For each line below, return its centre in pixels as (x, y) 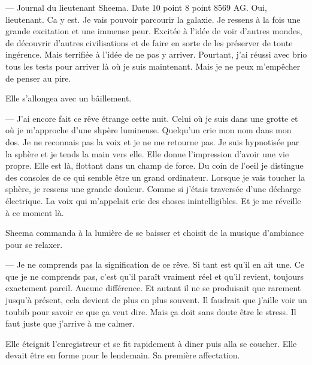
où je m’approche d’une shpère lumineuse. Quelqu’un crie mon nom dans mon (149, 130)
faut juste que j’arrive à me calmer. (70, 323)
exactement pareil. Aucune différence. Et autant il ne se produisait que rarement (153, 288)
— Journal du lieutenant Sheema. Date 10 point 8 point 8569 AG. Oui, (136, 7)
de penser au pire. (38, 78)
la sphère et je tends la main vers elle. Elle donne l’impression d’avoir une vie (147, 153)
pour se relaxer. (34, 244)
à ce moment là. (35, 212)
